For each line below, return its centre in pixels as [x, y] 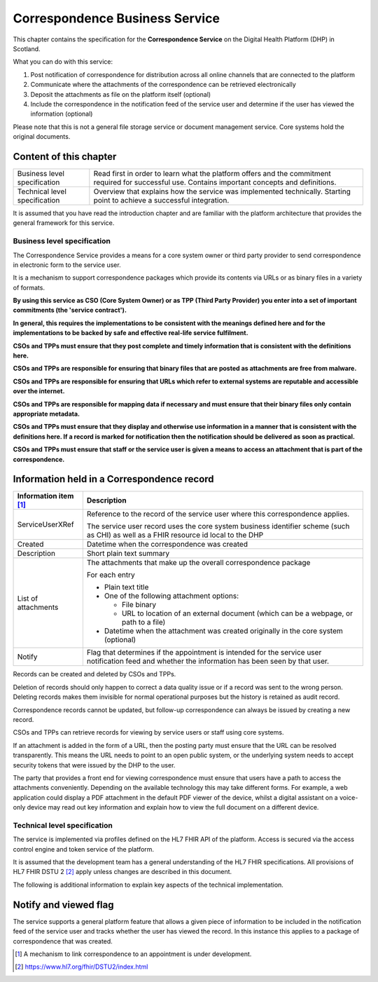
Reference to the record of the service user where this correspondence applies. [218, 514]
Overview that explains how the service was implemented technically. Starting [222, 191]
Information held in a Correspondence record [113, 479]
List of [28, 599]
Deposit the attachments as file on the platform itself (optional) [121, 94]
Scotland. [27, 48]
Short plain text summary [128, 554]
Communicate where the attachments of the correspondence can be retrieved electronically [163, 85]
